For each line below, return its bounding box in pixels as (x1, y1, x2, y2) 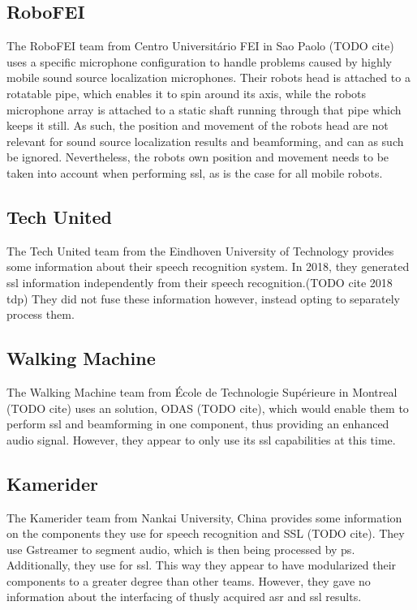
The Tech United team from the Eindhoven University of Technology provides (6, 242, 394, 259)
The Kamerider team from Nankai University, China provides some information (6, 509, 402, 526)
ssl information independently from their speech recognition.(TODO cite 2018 (6, 273, 393, 290)
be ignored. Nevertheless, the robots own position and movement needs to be (6, 148, 389, 165)
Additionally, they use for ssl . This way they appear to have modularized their (6, 556, 397, 573)
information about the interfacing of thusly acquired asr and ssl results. (6, 588, 362, 605)
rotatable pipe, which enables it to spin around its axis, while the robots (6, 84, 367, 101)
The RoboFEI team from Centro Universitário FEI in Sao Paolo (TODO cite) (6, 37, 394, 54)
